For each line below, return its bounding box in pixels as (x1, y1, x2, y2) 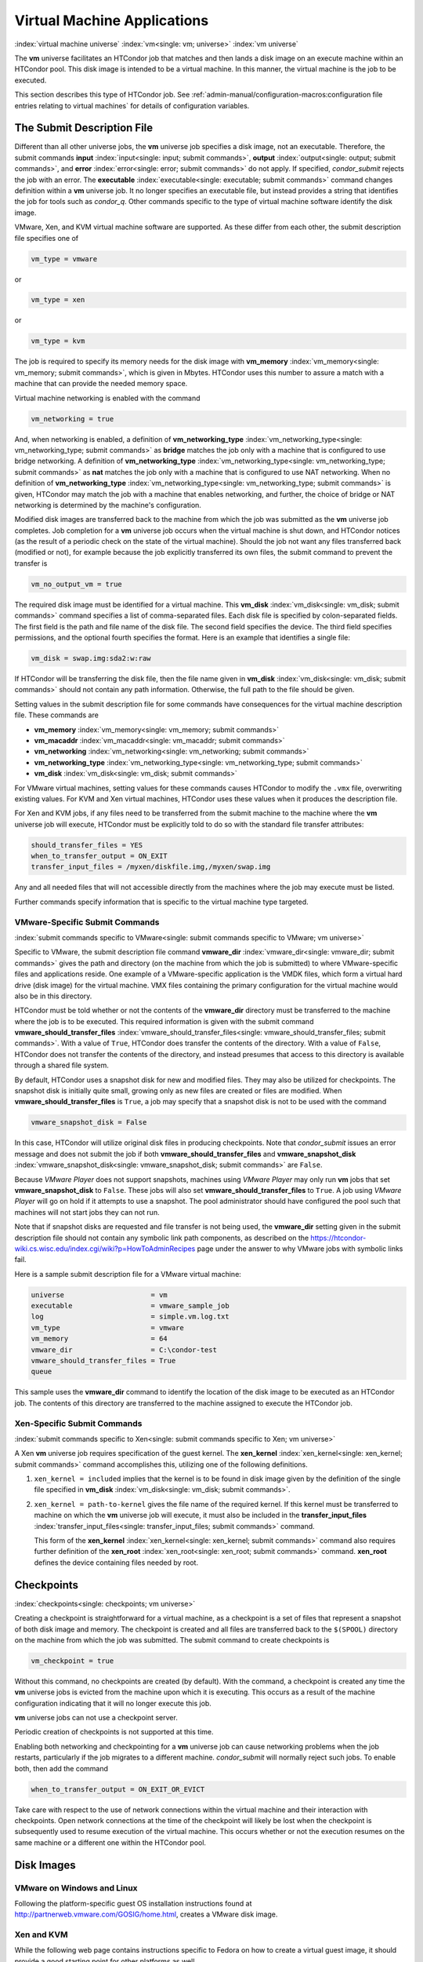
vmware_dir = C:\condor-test (31, 1345, 217, 1354)
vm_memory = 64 (31, 1334, 168, 1344)
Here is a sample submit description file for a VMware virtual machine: (14, 1269, 242, 1278)
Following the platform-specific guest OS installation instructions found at (14, 1898, 252, 1908)
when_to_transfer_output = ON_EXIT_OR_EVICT (31, 1785, 205, 1793)
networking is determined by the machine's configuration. (14, 500, 201, 509)
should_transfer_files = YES (31, 841, 143, 849)
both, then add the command (14, 1763, 109, 1773)
